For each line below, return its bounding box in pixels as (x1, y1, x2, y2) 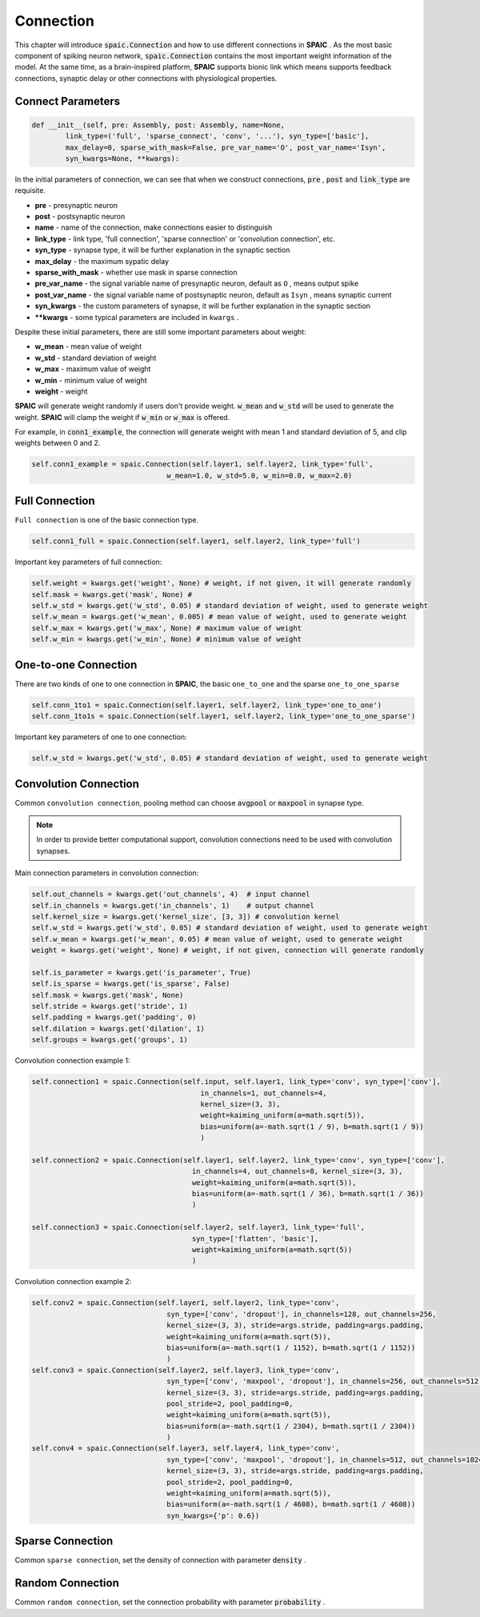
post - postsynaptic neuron (34, 212, 126, 222)
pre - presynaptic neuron (34, 200, 118, 210)
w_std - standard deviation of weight (34, 353, 157, 362)
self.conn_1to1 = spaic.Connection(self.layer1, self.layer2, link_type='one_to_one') (31, 700, 382, 710)
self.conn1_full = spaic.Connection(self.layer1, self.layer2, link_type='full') (31, 537, 362, 546)
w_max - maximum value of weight (34, 364, 151, 374)
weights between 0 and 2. (14, 438, 101, 448)
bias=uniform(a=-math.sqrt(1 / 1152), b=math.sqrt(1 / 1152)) (166, 1343, 416, 1352)
